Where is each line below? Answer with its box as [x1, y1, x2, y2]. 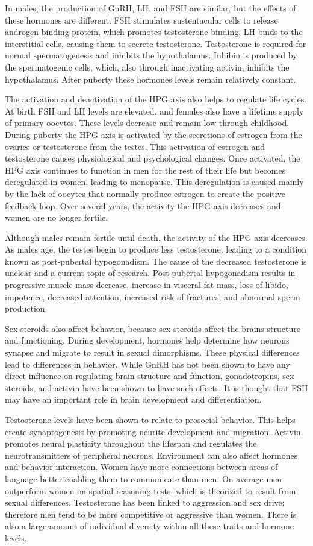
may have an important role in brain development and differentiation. [5, 393, 262, 406]
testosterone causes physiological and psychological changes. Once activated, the [5, 152, 300, 165]
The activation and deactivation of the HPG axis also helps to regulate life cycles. [5, 93, 307, 105]
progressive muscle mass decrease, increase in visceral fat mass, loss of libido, [5, 278, 288, 291]
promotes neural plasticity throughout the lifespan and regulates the [5, 437, 257, 450]
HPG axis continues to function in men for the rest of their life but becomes [5, 163, 286, 176]
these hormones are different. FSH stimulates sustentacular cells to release [5, 13, 278, 26]
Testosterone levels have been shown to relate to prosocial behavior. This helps [5, 413, 296, 425]
